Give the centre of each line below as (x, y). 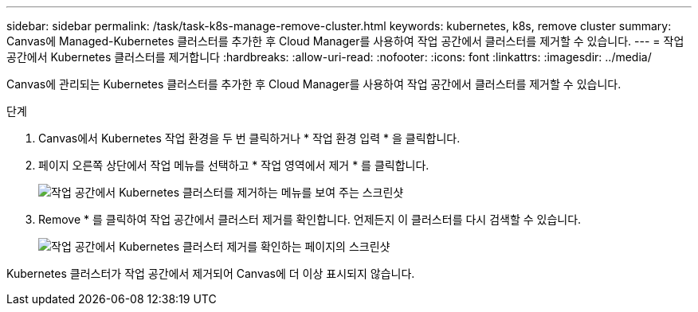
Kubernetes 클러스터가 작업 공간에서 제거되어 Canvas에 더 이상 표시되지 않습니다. (211, 273)
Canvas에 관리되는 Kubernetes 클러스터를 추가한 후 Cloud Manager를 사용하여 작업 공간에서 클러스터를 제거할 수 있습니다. (314, 84)
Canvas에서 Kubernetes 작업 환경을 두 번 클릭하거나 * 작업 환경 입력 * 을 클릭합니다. (249, 138)
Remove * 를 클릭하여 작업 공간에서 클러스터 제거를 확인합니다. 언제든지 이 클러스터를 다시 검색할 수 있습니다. (310, 219)
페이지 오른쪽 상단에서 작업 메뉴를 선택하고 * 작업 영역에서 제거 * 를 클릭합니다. (234, 165)
